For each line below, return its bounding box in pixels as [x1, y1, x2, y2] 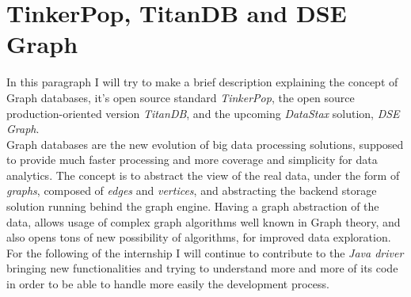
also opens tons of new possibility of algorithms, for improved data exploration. [6, 229, 391, 246]
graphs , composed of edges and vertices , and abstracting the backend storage [6, 182, 377, 199]
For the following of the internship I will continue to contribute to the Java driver [6, 244, 404, 261]
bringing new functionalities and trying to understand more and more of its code [6, 260, 398, 276]
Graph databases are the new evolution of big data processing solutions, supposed [6, 135, 404, 152]
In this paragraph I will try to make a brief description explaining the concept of [6, 74, 398, 90]
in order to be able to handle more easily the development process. [6, 276, 329, 292]
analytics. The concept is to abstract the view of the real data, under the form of [6, 166, 400, 183]
